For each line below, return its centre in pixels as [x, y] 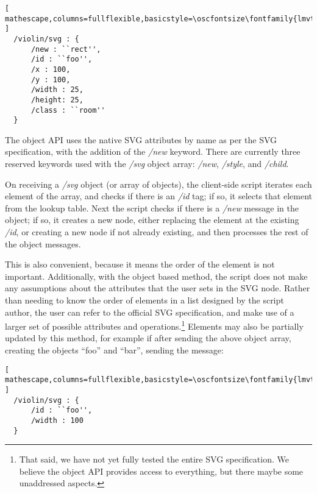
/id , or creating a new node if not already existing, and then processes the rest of [157, 232]
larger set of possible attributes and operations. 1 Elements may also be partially [154, 325]
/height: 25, [57, 100]
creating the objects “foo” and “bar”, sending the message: [114, 350]
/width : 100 [57, 420]
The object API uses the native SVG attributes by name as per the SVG [141, 139]
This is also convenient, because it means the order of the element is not [140, 264]
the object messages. [43, 243]
